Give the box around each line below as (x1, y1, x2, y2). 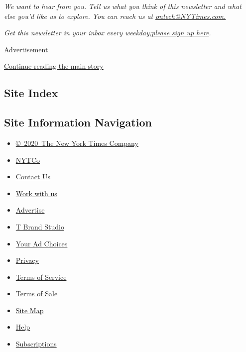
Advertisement (4, 44, 48, 54)
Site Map (15, 305, 44, 315)
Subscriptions (15, 339, 57, 349)
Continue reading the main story (4, 61, 104, 71)
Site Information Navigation (4, 115, 152, 130)
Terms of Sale (15, 288, 58, 299)
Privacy (15, 255, 39, 265)
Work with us (15, 188, 57, 198)
